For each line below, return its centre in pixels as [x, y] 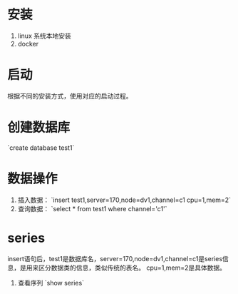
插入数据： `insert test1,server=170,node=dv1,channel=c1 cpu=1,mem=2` [124, 200]
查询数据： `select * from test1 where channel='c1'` [92, 208]
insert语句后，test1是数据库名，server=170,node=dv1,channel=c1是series [115, 258]
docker [28, 44]
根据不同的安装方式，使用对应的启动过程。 [70, 96]
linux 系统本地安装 [44, 36]
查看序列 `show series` [51, 283]
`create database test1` [41, 148]
